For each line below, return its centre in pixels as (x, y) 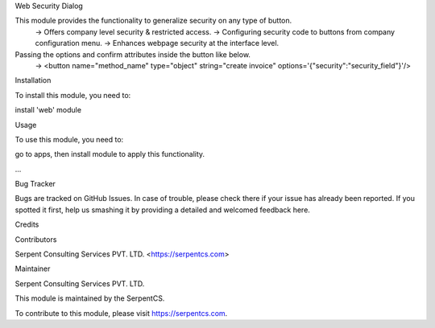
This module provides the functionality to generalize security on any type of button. (153, 21)
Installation (33, 80)
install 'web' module (48, 110)
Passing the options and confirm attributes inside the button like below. (133, 54)
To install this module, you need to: (73, 95)
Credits (27, 224)
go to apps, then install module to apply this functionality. (110, 154)
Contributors (36, 239)
